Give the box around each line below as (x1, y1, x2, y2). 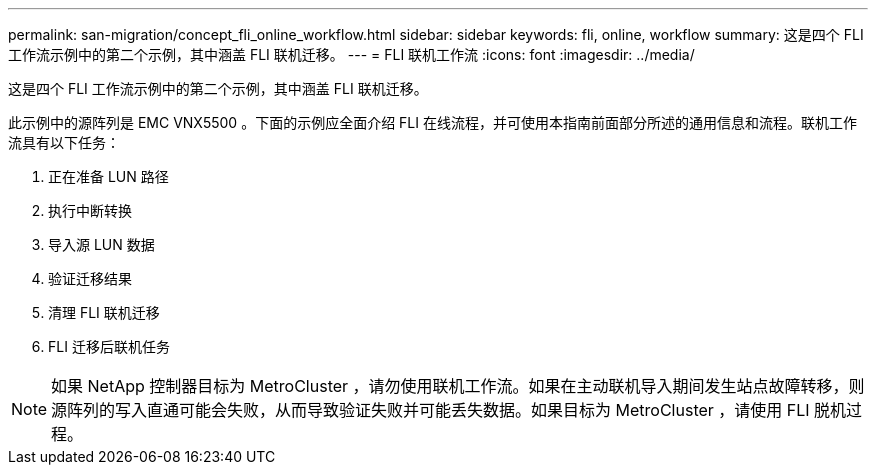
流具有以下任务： (8, 134, 120, 151)
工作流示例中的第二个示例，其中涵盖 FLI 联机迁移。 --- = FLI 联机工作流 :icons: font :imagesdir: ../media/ (8, 46, 695, 63)
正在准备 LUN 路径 (48, 168, 169, 185)
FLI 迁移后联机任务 (48, 338, 170, 355)
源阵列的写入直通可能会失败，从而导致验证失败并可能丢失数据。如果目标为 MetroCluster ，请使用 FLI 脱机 (51, 400, 847, 420)
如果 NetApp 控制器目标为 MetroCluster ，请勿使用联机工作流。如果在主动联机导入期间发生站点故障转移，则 (51, 376, 865, 396)
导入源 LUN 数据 (48, 236, 155, 253)
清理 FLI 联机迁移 (48, 304, 160, 321)
